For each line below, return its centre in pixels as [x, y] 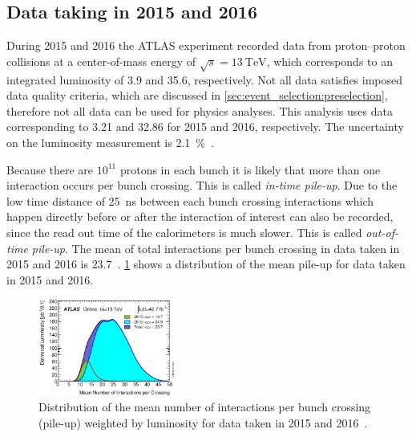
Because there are [50, 169]
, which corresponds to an [329, 61]
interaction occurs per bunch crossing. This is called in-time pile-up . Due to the [202, 185]
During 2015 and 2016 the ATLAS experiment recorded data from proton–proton [206, 45]
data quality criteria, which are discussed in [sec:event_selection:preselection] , [197, 95]
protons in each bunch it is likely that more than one [250, 169]
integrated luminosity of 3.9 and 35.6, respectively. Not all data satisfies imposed [205, 79]
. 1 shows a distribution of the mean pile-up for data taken [261, 264]
